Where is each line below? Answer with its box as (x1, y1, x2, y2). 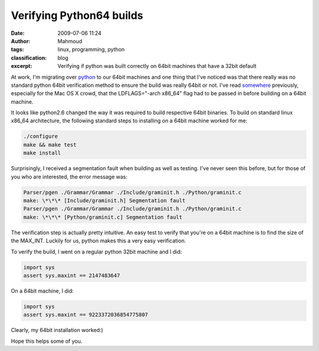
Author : (11, 37, 31, 44)
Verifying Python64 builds (11, 9, 144, 22)
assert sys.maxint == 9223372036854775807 (23, 311, 148, 318)
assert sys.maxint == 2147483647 (23, 272, 121, 279)
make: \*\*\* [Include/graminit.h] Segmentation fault (23, 197, 185, 204)
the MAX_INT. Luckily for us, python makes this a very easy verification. (11, 237, 186, 245)
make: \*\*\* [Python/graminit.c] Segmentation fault (23, 213, 183, 220)
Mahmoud (57, 37, 83, 44)
